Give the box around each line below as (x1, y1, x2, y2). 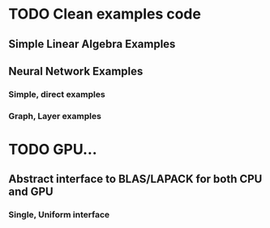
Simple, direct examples (8, 88, 105, 99)
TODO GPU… (8, 141, 97, 158)
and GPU (8, 185, 54, 199)
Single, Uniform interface (8, 209, 110, 221)
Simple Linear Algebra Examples (8, 37, 176, 51)
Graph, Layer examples (8, 110, 101, 121)
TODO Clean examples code (8, 5, 201, 23)
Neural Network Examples (8, 64, 144, 78)
